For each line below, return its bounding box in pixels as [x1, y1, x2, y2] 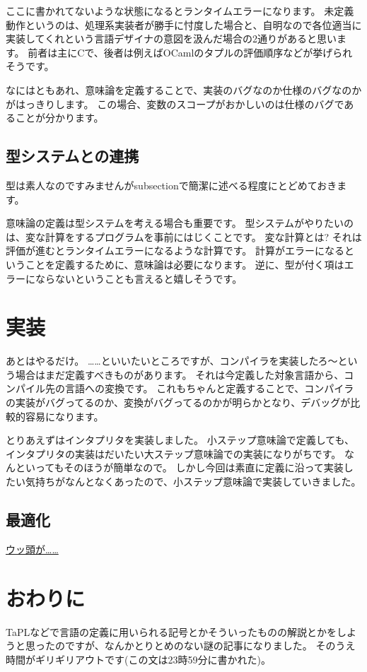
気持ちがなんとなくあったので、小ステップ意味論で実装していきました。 [25, 473, 361, 488]
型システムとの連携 [6, 145, 139, 167]
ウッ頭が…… [6, 541, 59, 556]
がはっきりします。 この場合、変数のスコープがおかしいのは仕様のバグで [6, 96, 344, 111]
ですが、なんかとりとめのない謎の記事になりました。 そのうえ [64, 638, 356, 653]
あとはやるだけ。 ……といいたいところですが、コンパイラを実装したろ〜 [6, 353, 338, 368]
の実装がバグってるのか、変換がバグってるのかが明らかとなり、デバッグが [6, 395, 351, 410]
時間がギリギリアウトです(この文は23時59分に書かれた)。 [6, 652, 271, 666]
